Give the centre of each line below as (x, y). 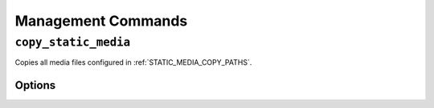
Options (35, 85)
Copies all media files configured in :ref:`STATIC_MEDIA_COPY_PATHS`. (133, 62)
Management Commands (101, 21)
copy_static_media (73, 42)
